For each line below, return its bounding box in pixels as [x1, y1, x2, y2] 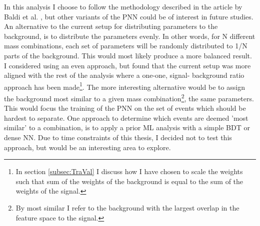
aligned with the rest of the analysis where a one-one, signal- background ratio [4, 70, 244, 80]
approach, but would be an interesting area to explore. [4, 142, 171, 152]
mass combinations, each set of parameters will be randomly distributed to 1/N [4, 40, 247, 51]
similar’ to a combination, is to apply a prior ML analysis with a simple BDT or [4, 122, 250, 133]
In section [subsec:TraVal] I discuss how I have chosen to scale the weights [15, 166, 243, 177]
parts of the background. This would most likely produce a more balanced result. [4, 50, 252, 60]
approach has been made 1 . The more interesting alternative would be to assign [4, 80, 245, 92]
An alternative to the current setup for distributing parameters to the [4, 21, 218, 31]
